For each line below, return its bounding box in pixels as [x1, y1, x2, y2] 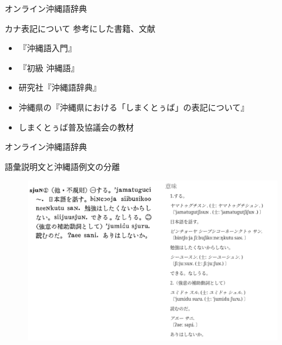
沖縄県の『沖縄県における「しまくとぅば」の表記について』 [18, 101, 249, 113]
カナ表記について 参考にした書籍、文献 [5, 22, 156, 34]
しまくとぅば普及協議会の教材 [18, 120, 134, 133]
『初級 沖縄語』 [18, 61, 79, 73]
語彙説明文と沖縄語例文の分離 [5, 160, 120, 172]
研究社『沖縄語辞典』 [18, 81, 101, 93]
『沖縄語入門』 [18, 42, 76, 54]
